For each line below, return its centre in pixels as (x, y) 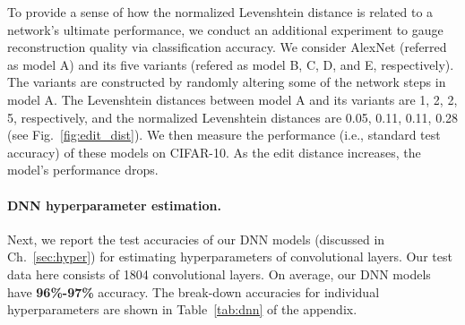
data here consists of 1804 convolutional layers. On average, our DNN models (219, 274)
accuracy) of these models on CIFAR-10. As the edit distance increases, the (214, 152)
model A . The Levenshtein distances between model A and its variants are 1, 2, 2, (232, 99)
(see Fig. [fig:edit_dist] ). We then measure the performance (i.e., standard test (224, 135)
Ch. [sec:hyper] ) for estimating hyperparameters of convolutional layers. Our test (230, 257)
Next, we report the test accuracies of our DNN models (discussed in (196, 239)
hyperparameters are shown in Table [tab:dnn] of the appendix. (182, 309)
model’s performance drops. (83, 170)
